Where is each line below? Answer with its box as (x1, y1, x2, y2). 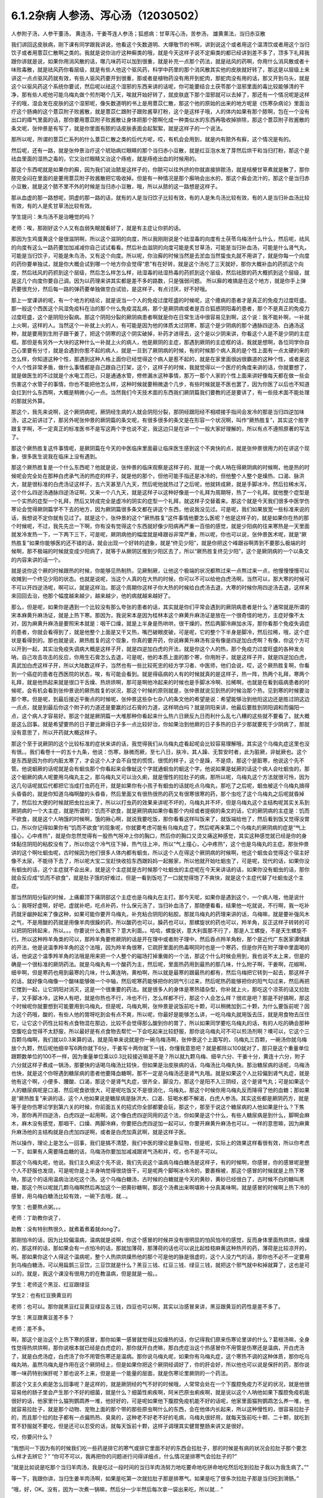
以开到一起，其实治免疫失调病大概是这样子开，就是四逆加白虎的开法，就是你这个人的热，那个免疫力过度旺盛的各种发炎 (11, 645, 304, 653)
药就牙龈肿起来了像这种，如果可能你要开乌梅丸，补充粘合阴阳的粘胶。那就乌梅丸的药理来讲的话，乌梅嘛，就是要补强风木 (11, 910, 310, 917)
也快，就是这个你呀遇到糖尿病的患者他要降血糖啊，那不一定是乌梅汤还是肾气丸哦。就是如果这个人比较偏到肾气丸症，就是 (11, 1070, 310, 1077)
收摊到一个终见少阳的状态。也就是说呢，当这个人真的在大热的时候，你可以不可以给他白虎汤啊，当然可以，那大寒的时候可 (11, 575, 310, 582)
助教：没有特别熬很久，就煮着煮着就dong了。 (11, 1225, 124, 1233)
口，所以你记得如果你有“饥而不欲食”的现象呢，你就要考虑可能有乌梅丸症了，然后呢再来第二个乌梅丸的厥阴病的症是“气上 (11, 824, 306, 831)
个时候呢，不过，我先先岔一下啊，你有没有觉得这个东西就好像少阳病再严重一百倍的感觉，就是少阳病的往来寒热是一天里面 (11, 523, 310, 530)
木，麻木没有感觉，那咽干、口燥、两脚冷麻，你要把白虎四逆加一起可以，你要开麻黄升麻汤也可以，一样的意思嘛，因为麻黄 (11, 1120, 310, 1127)
